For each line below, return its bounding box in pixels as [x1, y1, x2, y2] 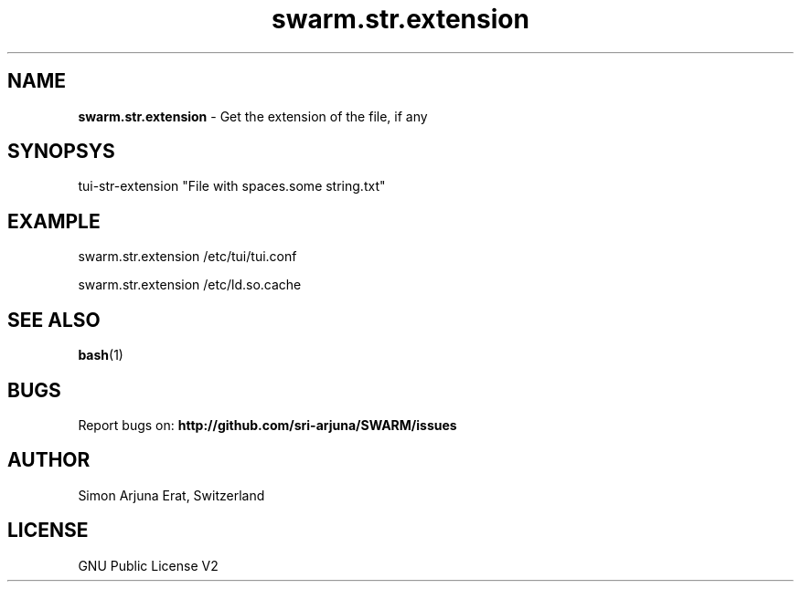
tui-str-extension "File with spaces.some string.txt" [78, 178, 386, 195]
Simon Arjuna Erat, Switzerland [78, 487, 265, 503]
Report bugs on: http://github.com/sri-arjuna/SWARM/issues [78, 416, 457, 433]
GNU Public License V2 [78, 557, 219, 573]
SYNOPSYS [7, 140, 115, 163]
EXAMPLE [7, 209, 101, 233]
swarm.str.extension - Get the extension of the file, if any [78, 108, 428, 124]
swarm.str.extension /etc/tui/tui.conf [78, 248, 297, 265]
